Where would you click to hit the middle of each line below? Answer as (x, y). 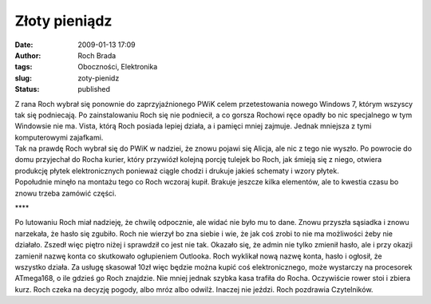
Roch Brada (97, 55)
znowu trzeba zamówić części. (65, 193)
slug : (23, 78)
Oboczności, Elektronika (118, 67)
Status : (27, 89)
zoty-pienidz (99, 78)
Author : (28, 55)
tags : (24, 67)
